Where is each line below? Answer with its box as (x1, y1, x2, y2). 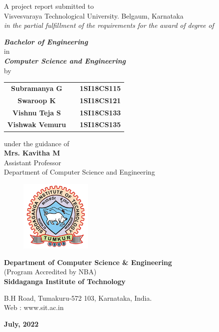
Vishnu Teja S (12, 107, 61, 117)
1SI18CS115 (80, 83, 121, 93)
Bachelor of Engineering (4, 36, 88, 46)
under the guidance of (4, 138, 69, 148)
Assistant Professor (4, 157, 61, 167)
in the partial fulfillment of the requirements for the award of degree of (4, 20, 214, 30)
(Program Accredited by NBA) (4, 266, 97, 277)
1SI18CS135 (80, 119, 121, 130)
